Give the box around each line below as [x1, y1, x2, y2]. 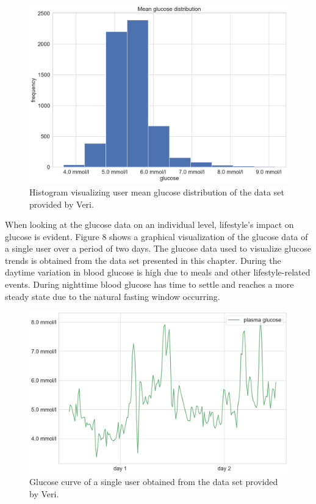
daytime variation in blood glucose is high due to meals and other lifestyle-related [5, 266, 311, 279]
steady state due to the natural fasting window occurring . [5, 290, 220, 302]
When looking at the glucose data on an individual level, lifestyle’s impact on [5, 218, 294, 231]
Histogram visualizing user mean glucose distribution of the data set [29, 185, 284, 198]
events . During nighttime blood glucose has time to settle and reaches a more [5, 278, 294, 291]
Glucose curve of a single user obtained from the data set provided [29, 475, 278, 488]
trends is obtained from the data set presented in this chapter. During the [5, 254, 281, 266]
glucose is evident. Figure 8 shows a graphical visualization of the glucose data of [5, 230, 308, 243]
